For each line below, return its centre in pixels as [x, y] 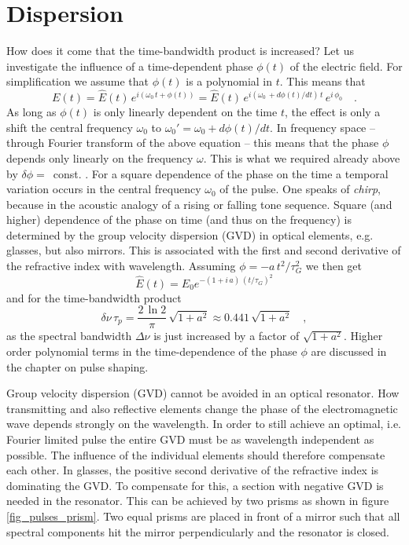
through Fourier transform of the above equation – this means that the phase [193, 143]
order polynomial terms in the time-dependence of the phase [152, 351]
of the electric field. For [346, 66]
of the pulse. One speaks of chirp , [300, 189]
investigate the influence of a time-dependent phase [130, 66]
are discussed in [349, 351]
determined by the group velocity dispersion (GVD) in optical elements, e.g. [190, 234]
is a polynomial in [229, 81]
